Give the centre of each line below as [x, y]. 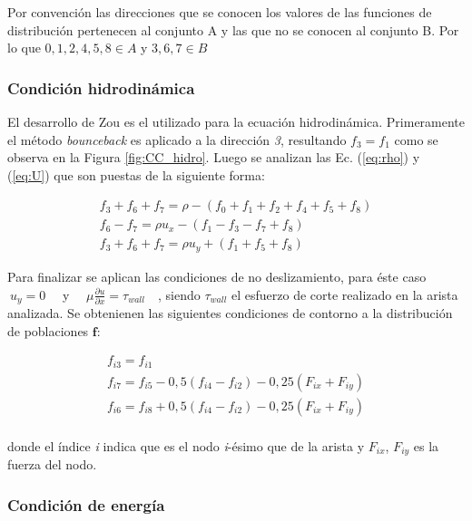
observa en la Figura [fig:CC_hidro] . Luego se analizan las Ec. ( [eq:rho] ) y [214, 157]
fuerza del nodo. [52, 464]
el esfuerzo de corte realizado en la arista [344, 294]
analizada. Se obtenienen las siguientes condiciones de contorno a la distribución [230, 312]
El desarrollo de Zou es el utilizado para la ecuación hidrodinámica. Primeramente [236, 121]
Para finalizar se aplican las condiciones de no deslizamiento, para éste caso [217, 276]
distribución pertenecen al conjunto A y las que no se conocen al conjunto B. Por [233, 29]
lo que [24, 48]
